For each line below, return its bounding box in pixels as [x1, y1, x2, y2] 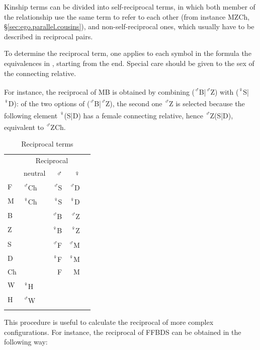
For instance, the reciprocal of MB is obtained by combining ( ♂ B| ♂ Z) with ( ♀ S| [4, 85, 249, 97]
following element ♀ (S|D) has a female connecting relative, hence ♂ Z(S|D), [4, 108, 233, 120]
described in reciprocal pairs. [4, 31, 93, 41]
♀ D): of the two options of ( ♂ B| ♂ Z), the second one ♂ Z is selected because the [4, 97, 245, 109]
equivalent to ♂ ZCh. [4, 120, 66, 132]
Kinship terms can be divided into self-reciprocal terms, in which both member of [4, 2, 255, 12]
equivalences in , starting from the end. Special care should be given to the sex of [4, 57, 254, 68]
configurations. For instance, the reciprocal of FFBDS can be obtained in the [4, 326, 241, 337]
